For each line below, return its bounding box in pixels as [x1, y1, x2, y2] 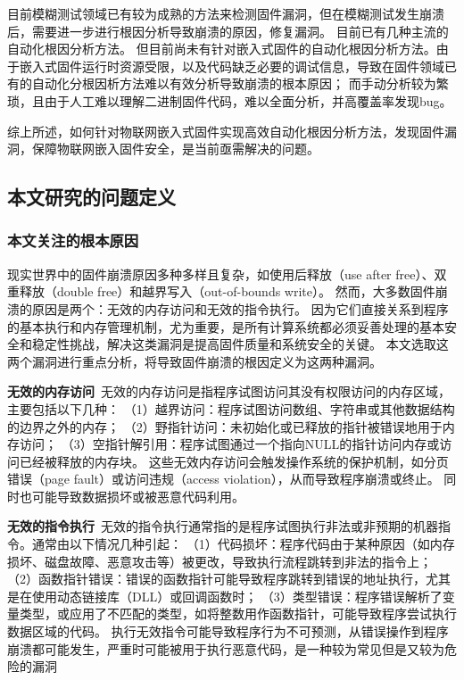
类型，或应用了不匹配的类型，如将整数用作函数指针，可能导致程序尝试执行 [19, 604, 457, 623]
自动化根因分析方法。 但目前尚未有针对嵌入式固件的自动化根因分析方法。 [7, 39, 436, 58]
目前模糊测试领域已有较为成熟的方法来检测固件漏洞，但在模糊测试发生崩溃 [7, 4, 444, 22]
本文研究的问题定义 [7, 183, 176, 211]
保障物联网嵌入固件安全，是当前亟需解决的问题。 [31, 139, 319, 158]
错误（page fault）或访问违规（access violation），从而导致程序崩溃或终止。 [7, 469, 440, 488]
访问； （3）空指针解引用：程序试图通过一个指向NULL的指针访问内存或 [19, 435, 440, 453]
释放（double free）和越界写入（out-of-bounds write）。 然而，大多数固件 [19, 282, 435, 301]
